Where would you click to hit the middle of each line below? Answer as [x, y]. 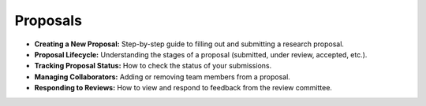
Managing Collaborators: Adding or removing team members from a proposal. [163, 77]
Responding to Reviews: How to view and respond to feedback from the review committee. [183, 88]
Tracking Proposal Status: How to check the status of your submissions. [153, 66]
